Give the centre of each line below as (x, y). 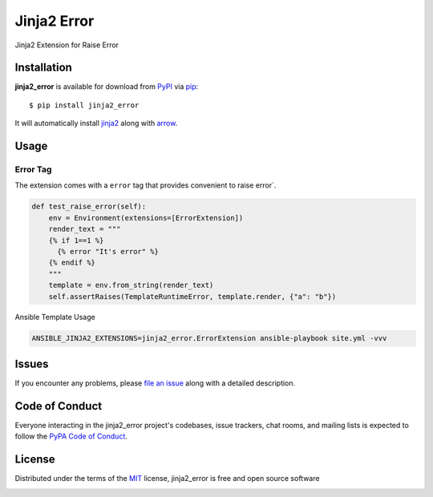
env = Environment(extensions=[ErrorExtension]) (146, 218)
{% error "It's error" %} (108, 251)
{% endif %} (72, 263)
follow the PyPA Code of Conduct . (71, 436)
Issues (32, 364)
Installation (43, 68)
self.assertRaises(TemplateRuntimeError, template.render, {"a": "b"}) (192, 296)
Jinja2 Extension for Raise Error (67, 45)
